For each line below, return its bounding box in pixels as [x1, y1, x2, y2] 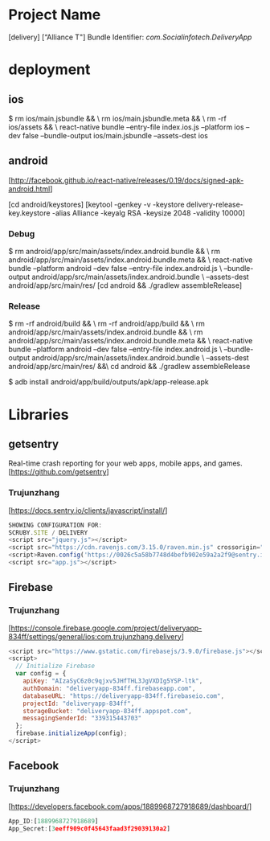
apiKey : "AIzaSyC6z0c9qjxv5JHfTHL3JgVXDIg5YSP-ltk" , [22, 677, 203, 685]
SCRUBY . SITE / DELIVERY [8, 528, 88, 536]
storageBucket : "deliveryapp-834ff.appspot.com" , [22, 707, 193, 715]
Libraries [8, 405, 69, 424]
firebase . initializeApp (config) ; [15, 729, 128, 737]
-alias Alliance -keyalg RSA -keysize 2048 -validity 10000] [51, 207, 245, 218]
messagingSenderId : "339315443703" [22, 714, 142, 723]
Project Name [8, 6, 101, 24]
